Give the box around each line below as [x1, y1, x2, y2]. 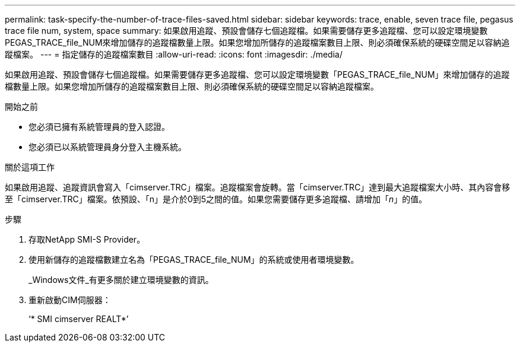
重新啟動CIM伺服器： [28, 295, 111, 305]
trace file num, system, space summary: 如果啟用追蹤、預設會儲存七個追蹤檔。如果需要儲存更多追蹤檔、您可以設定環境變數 [5, 26, 488, 36]
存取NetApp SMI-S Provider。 [28, 234, 145, 244]
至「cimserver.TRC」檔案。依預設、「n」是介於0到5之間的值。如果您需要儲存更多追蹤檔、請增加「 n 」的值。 [5, 194, 427, 204]
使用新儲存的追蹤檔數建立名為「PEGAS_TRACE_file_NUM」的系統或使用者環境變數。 [28, 254, 359, 265]
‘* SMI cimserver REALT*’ [28, 314, 129, 324]
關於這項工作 [5, 162, 55, 172]
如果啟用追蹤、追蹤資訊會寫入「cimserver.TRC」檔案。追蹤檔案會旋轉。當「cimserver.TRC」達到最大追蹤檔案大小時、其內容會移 [5, 182, 511, 192]
